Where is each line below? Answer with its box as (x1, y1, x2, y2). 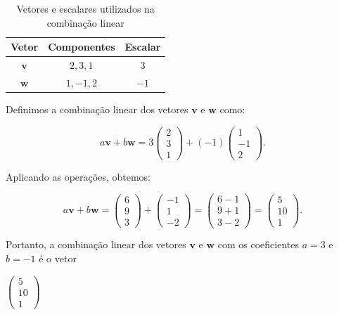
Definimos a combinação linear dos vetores (6, 101, 188, 116)
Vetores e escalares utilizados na (16, 1, 155, 15)
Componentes (48, 39, 115, 54)
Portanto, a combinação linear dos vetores (6, 237, 186, 252)
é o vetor (39, 251, 77, 266)
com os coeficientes (217, 237, 299, 252)
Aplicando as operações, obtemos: (6, 169, 151, 184)
